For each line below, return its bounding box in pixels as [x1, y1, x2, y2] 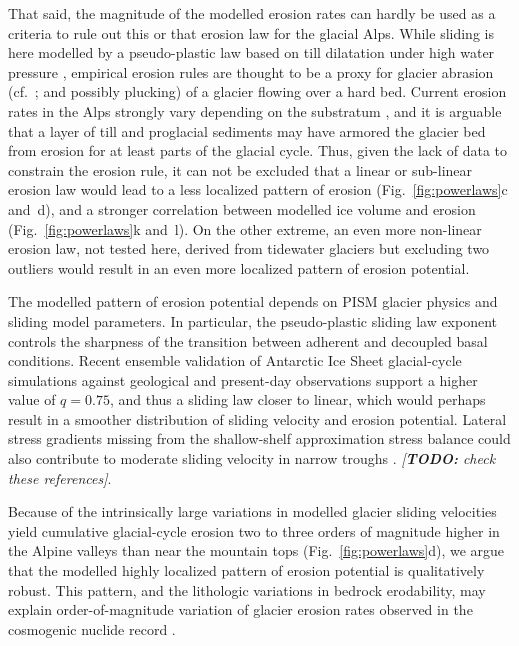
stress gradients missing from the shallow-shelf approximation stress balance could [8, 428, 511, 449]
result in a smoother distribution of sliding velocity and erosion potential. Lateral [8, 408, 507, 429]
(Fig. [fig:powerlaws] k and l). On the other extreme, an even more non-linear [8, 218, 482, 239]
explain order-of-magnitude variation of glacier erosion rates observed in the [8, 599, 473, 620]
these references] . [8, 467, 112, 488]
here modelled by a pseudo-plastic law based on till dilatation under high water [8, 42, 495, 63]
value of [8, 389, 56, 410]
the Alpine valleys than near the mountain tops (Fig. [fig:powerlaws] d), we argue [8, 540, 505, 561]
